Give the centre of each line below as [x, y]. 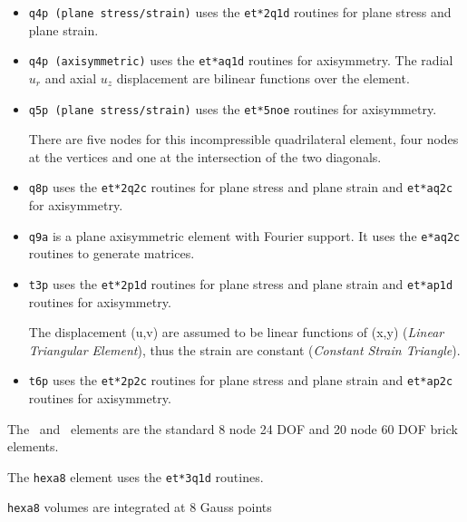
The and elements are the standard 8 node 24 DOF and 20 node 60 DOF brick [233, 428]
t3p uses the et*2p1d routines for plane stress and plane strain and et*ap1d [241, 283]
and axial [71, 77]
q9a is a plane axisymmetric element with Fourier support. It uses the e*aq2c [244, 235]
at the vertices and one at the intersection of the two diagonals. [205, 156]
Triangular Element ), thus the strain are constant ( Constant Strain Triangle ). [244, 349]
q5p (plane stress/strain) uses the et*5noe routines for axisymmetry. [233, 108]
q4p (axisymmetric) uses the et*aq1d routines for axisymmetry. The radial [241, 60]
